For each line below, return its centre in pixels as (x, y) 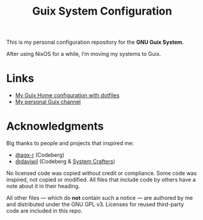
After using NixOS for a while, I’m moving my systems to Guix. (84, 54)
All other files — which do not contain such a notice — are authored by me (100, 198)
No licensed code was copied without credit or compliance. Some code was (101, 173)
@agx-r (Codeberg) (40, 155)
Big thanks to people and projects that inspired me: (70, 143)
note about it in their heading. (43, 186)
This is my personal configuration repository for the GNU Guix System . (95, 42)
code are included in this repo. (45, 211)
